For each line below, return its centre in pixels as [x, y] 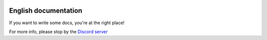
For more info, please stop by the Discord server [59, 32]
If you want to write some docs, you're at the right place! [67, 23]
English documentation [46, 11]
